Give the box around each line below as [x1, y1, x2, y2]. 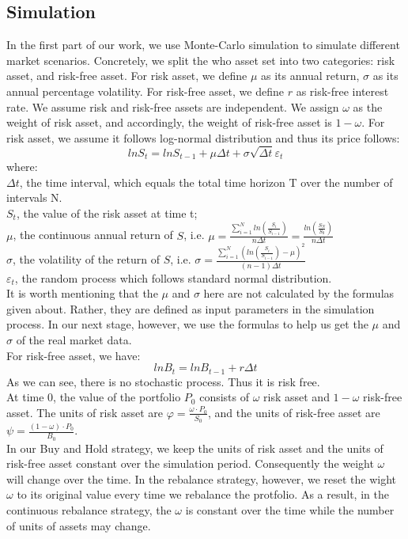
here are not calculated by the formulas [203, 285, 395, 302]
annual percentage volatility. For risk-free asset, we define [6, 82, 284, 99]
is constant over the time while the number [185, 502, 395, 518]
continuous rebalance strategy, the [6, 502, 172, 518]
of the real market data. [16, 332, 132, 348]
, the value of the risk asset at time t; [16, 204, 198, 221]
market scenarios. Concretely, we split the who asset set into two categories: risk [6, 51, 395, 68]
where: [6, 158, 38, 174]
